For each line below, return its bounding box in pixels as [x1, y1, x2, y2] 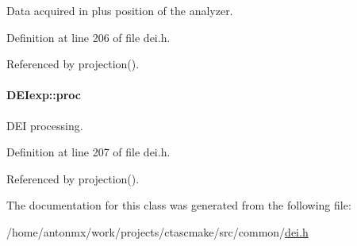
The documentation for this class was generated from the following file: [6, 197, 351, 213]
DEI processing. [6, 117, 83, 133]
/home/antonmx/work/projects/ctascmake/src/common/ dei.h [6, 223, 309, 240]
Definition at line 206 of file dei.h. [6, 29, 171, 45]
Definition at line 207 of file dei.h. [6, 144, 171, 160]
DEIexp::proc [6, 86, 82, 103]
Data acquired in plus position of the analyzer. [6, 2, 233, 18]
